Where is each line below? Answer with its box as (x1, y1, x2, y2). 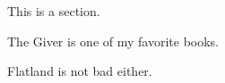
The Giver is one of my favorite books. (7, 31, 219, 50)
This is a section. (7, 2, 100, 20)
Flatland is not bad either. (7, 62, 152, 80)
